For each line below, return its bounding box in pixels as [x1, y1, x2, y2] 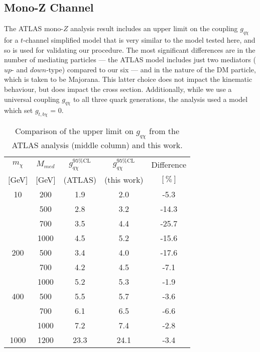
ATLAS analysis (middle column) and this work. [12, 139, 183, 151]
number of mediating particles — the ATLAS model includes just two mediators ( [4, 54, 256, 65]
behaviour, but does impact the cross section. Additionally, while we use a [4, 83, 232, 94]
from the [149, 125, 180, 137]
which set [4, 105, 33, 115]
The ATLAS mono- [4, 23, 64, 34]
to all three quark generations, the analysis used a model [73, 93, 248, 104]
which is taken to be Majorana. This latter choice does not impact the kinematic [4, 74, 252, 84]
